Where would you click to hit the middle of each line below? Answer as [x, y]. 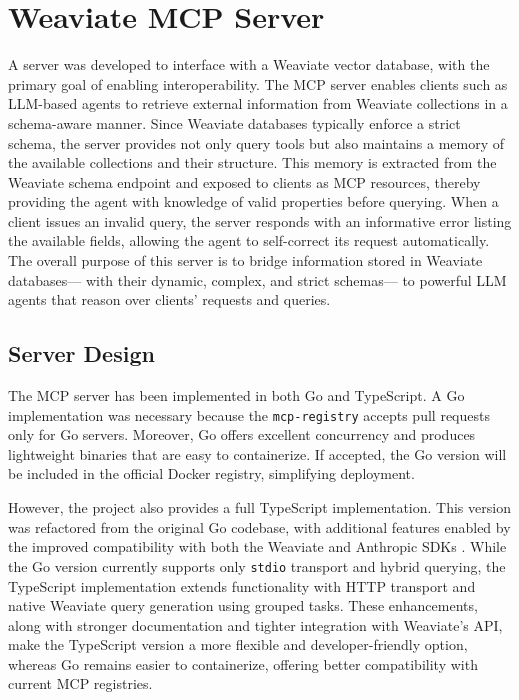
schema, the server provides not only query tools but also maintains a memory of [256, 142]
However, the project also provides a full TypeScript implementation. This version [259, 507]
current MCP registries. [80, 683]
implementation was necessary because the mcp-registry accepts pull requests [249, 414]
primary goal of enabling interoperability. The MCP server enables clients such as [258, 83]
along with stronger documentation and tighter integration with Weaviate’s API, [255, 624]
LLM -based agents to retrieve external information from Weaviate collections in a [258, 103]
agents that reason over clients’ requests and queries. [169, 299]
